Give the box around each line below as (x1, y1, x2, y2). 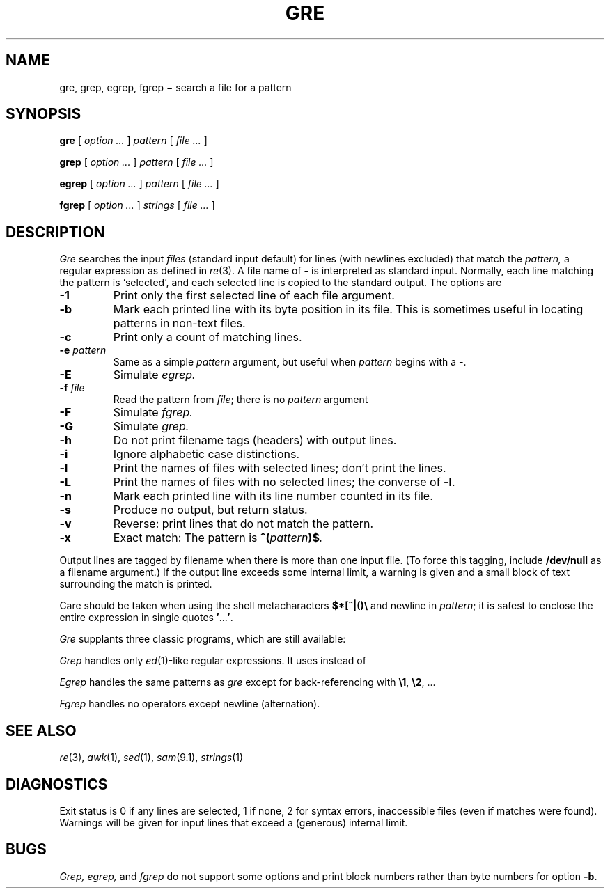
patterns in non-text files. (113, 316, 246, 331)
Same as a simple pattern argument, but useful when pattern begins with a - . (113, 356, 467, 368)
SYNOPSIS (6, 105, 81, 123)
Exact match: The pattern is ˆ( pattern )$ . (113, 531, 323, 545)
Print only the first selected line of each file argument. (113, 288, 395, 303)
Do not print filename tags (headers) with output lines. (113, 433, 397, 448)
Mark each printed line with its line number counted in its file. (113, 489, 433, 503)
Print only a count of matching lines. (113, 330, 302, 345)
